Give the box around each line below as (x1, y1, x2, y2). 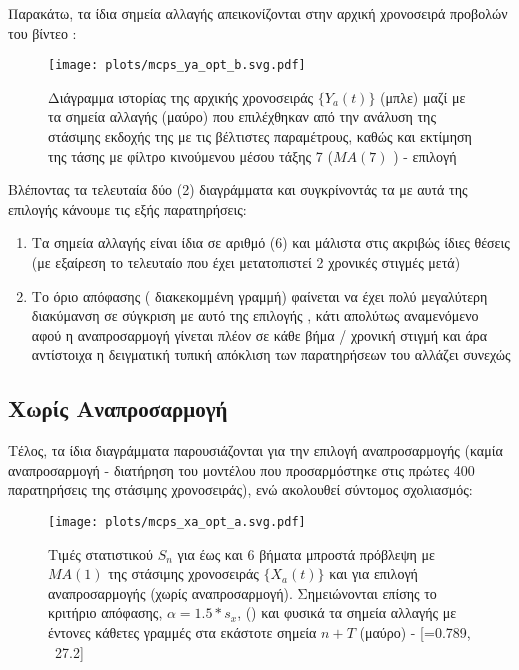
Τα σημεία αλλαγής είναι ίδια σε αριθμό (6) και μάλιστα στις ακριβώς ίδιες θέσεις (31, 232, 510, 253)
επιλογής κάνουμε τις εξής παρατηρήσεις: (8, 198, 247, 219)
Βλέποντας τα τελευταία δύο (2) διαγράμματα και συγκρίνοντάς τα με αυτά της (8, 179, 468, 200)
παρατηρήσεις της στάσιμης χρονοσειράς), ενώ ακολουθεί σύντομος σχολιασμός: (8, 479, 473, 500)
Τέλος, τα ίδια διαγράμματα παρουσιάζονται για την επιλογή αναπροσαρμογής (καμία (8, 440, 503, 461)
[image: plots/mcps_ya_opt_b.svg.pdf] (48, 58, 306, 73)
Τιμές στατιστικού (48, 543, 153, 564)
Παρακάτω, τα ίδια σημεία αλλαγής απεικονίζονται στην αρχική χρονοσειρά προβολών (8, 3, 508, 23)
